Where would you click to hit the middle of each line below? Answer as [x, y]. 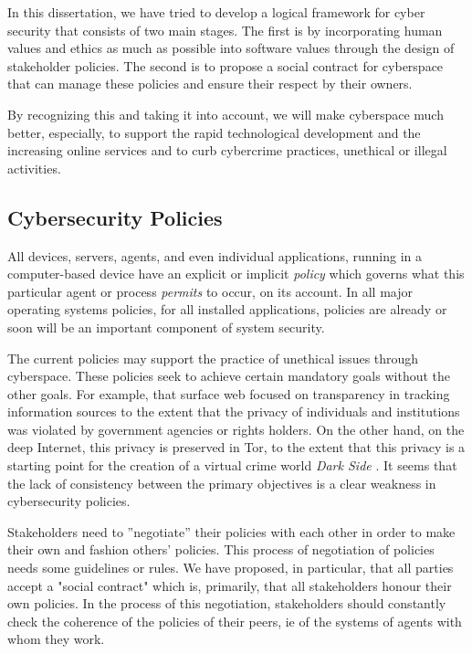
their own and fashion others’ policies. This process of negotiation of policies [221, 549]
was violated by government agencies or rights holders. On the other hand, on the [236, 429]
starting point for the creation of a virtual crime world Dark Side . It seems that [232, 465]
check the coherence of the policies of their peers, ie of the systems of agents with [235, 621]
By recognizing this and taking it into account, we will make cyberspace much [226, 114]
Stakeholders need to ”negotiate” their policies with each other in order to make [231, 531]
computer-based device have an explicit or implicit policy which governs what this [236, 274]
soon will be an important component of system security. [166, 327]
